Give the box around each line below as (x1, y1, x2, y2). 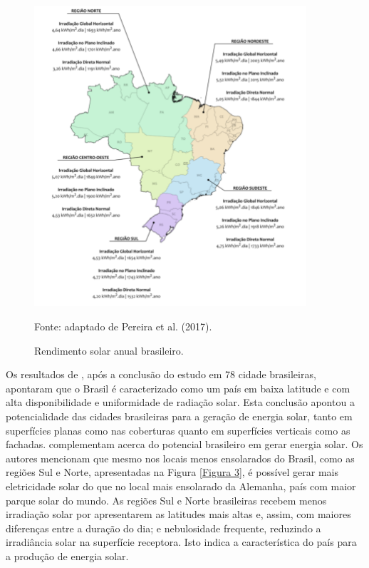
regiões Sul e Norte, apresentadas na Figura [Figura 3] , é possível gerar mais (6, 465, 339, 480)
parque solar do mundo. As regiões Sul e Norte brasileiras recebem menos (6, 492, 327, 507)
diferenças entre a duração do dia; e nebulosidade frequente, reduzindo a (6, 520, 321, 535)
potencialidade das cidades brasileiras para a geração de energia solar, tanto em (6, 409, 353, 423)
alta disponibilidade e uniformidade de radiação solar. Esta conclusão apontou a (6, 395, 355, 410)
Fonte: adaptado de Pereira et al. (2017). (34, 319, 212, 334)
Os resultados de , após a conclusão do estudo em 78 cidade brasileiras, (6, 367, 316, 382)
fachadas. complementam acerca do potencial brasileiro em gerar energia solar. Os (6, 437, 363, 452)
